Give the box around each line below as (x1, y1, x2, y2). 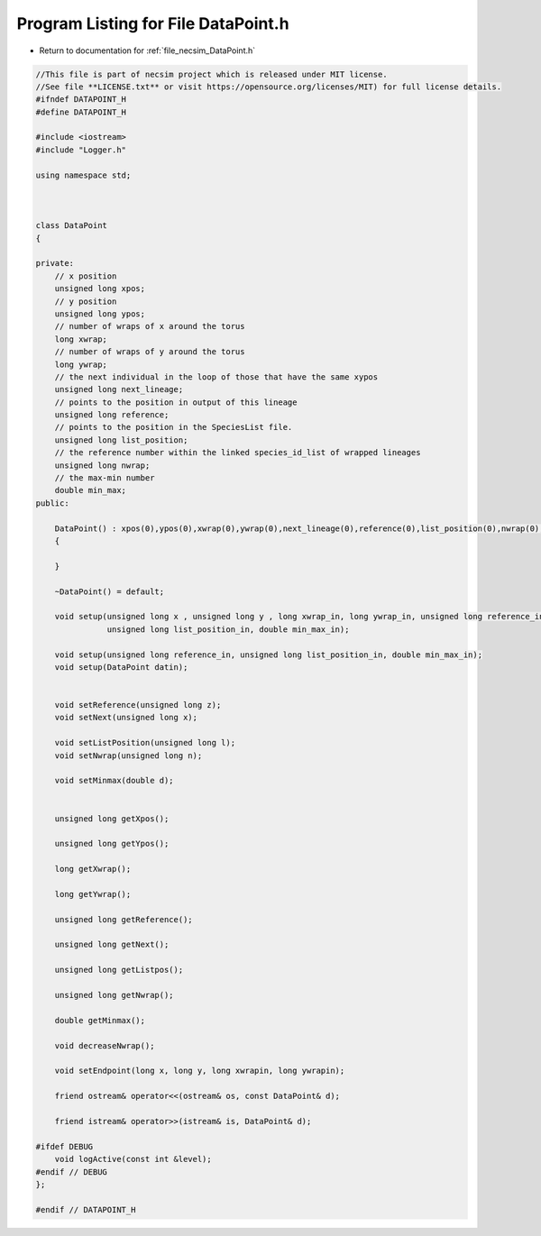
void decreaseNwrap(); (54, 1040, 155, 1050)
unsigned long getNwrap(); (54, 990, 175, 1001)
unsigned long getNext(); (54, 939, 170, 950)
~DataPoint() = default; (54, 586, 165, 597)
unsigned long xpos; (54, 284, 146, 294)
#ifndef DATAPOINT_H (35, 95, 126, 105)
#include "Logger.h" (35, 144, 126, 155)
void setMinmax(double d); (54, 775, 175, 786)
